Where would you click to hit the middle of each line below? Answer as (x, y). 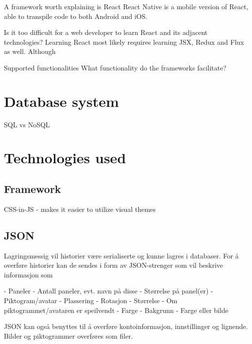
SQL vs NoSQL (27, 124)
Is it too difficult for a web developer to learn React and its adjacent (106, 32)
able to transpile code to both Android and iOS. (76, 16)
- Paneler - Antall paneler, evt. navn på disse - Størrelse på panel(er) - (109, 291)
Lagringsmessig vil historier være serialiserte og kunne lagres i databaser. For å (121, 255)
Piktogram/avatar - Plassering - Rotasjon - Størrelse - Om (91, 301)
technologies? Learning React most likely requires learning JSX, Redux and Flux (124, 42)
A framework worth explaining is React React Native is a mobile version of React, (126, 6)
